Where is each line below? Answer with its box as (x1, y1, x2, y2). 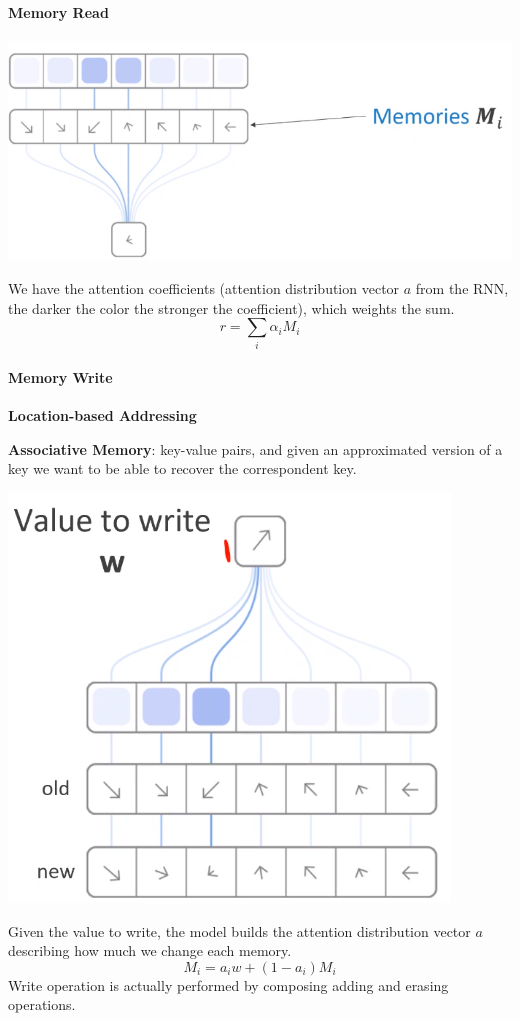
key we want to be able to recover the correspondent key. (8, 458, 357, 479)
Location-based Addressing (8, 405, 197, 426)
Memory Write (8, 367, 113, 388)
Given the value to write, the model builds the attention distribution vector (8, 920, 471, 941)
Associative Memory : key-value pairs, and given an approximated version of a (8, 438, 503, 459)
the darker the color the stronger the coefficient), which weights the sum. (8, 297, 455, 318)
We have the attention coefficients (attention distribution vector (8, 277, 400, 298)
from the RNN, (415, 277, 509, 298)
